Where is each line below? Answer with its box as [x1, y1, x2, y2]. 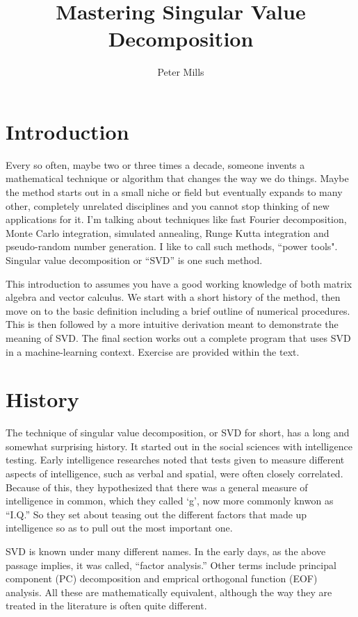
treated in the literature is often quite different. [6, 598, 207, 613]
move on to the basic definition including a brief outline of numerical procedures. [6, 303, 350, 318]
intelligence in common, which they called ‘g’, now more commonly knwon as [6, 493, 334, 508]
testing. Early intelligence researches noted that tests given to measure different [6, 452, 345, 467]
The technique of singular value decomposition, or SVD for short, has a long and [6, 425, 350, 440]
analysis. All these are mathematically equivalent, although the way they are [6, 584, 332, 599]
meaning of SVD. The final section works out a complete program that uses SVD [6, 330, 351, 345]
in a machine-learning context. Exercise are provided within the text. [6, 344, 300, 359]
